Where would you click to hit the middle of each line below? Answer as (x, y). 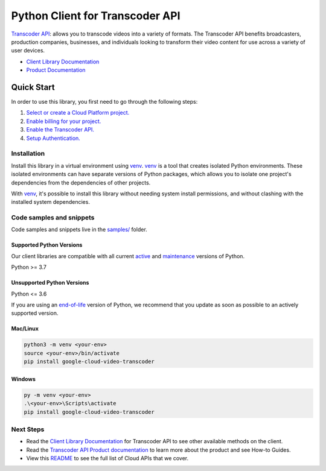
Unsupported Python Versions (50, 283)
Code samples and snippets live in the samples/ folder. (79, 230)
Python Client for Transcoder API (96, 16)
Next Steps (28, 429)
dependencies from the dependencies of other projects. (81, 182)
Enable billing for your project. (64, 121)
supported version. (35, 313)
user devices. (28, 51)
